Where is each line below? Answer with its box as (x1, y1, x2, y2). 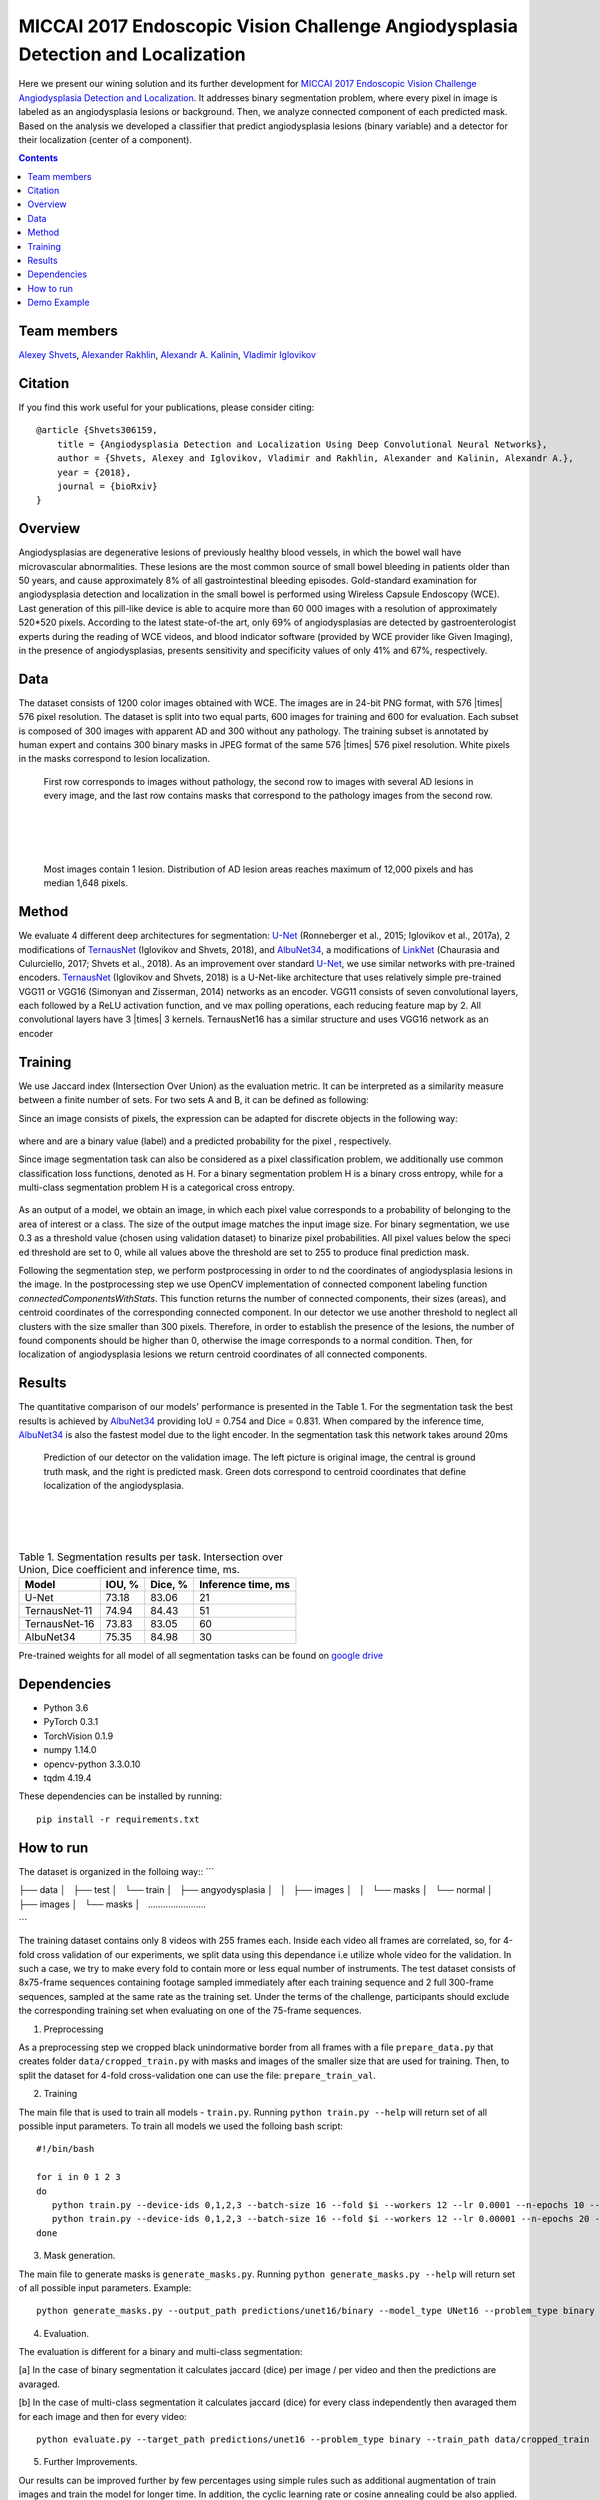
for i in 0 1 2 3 (36, 2171, 121, 2183)
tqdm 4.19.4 (43, 1772, 92, 1784)
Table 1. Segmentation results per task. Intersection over (18, 1550, 284, 1564)
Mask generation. (43, 2250, 116, 2262)
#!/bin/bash (36, 2143, 95, 2155)
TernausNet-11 (24, 1604, 93, 1618)
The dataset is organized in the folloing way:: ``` (18, 1865, 215, 1877)
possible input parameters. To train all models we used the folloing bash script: (18, 2120, 344, 2132)
